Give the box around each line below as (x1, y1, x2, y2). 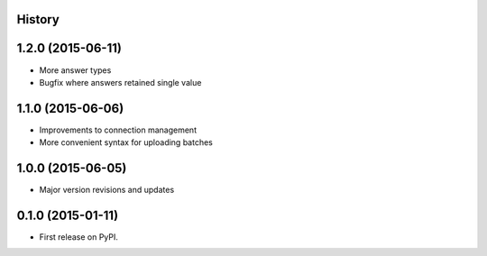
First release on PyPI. (39, 232, 119, 242)
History (16, 12, 60, 27)
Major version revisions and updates (39, 185, 175, 196)
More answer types (39, 64, 112, 76)
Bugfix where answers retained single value (39, 77, 202, 87)
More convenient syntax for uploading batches (39, 137, 214, 148)
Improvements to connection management (39, 124, 198, 135)
